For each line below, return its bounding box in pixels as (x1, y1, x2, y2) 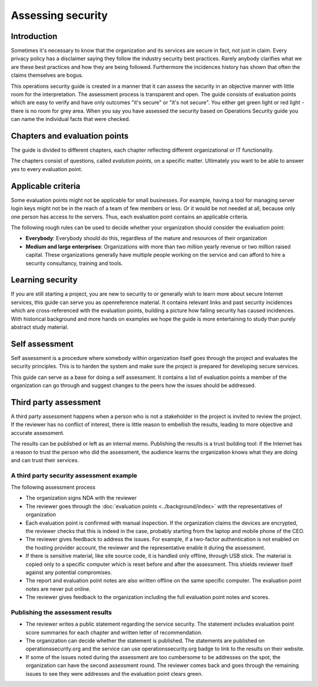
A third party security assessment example (11, 471, 138, 479)
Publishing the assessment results (11, 608, 112, 616)
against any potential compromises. (25, 568, 112, 575)
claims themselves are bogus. (11, 71, 84, 79)
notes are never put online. (25, 585, 91, 593)
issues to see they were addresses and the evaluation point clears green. (25, 670, 203, 677)
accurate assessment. (11, 429, 65, 436)
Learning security (11, 275, 78, 285)
